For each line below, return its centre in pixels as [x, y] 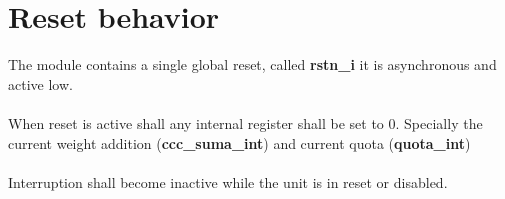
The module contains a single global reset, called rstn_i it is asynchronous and [252, 64]
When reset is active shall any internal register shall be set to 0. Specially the [245, 122]
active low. [40, 83]
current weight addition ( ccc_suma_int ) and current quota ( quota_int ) [239, 142]
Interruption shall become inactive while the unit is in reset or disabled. [228, 181]
